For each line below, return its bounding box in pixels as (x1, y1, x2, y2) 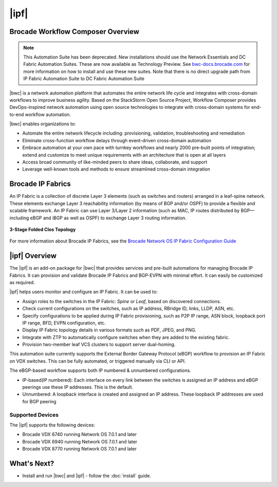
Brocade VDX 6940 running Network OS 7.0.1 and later (22, 438, 137, 444)
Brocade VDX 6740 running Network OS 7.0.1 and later (22, 432, 137, 438)
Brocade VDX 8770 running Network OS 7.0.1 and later (22, 446, 137, 452)
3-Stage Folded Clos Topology (9, 226, 76, 232)
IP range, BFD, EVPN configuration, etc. (22, 320, 106, 326)
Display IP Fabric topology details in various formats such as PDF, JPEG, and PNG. (22, 327, 197, 333)
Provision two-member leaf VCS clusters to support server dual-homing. (22, 342, 176, 348)
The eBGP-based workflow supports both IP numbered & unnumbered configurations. (9, 367, 191, 373)
